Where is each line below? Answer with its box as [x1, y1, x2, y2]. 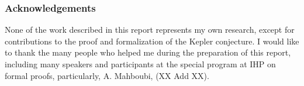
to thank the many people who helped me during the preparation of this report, [5, 46, 291, 59]
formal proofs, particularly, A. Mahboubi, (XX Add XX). [5, 69, 209, 81]
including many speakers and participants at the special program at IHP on [5, 58, 276, 70]
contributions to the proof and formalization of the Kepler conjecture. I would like [5, 35, 299, 47]
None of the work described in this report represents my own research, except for [5, 23, 295, 36]
